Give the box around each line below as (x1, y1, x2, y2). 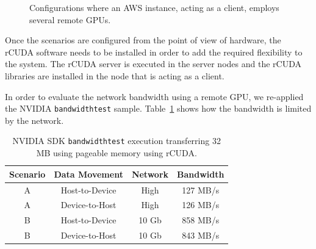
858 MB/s (182, 214, 220, 226)
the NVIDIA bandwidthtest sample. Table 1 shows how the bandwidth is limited (5, 102, 312, 115)
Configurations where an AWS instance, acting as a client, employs (29, 1, 279, 13)
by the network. (5, 114, 64, 126)
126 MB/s (182, 198, 220, 211)
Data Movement (54, 167, 123, 180)
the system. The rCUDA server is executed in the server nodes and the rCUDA (5, 57, 301, 70)
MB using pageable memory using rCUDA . (36, 146, 197, 159)
